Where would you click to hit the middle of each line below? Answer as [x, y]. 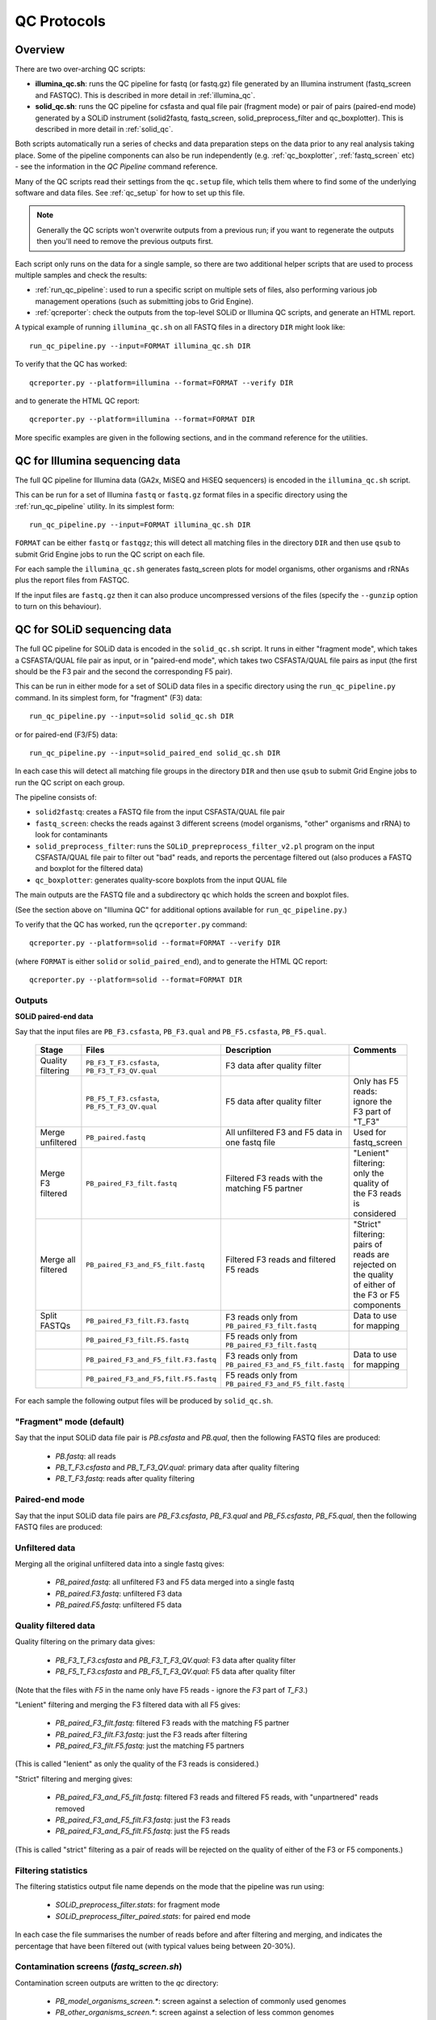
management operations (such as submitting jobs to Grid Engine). [145, 301]
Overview [40, 50]
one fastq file [251, 1143]
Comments [375, 1050]
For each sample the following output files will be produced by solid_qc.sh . [144, 1401]
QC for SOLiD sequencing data [93, 630]
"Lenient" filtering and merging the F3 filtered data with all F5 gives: [128, 1704]
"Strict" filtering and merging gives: [74, 1778]
